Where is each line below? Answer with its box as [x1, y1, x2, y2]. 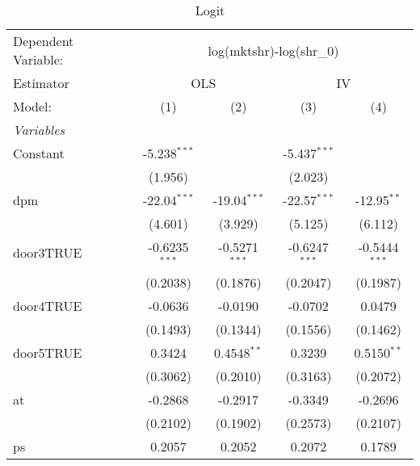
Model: [13, 97, 52, 115]
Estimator [13, 73, 69, 92]
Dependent [13, 31, 74, 50]
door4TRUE [13, 296, 82, 315]
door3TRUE [13, 243, 82, 262]
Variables [13, 120, 65, 139]
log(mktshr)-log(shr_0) [208, 40, 339, 60]
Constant [13, 144, 65, 162]
